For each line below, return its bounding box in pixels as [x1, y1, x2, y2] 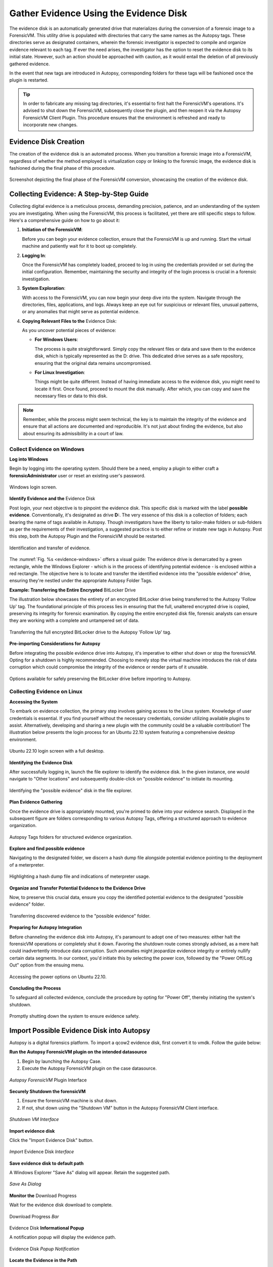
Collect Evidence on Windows [9, 445, 84, 453]
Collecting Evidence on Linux [9, 688, 83, 695]
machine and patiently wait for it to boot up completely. [22, 243, 137, 249]
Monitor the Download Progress [9, 1193, 77, 1199]
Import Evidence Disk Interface [9, 1148, 74, 1155]
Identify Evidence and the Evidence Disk [9, 496, 96, 502]
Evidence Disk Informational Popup [9, 1225, 84, 1231]
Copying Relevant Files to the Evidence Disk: [22, 318, 117, 324]
